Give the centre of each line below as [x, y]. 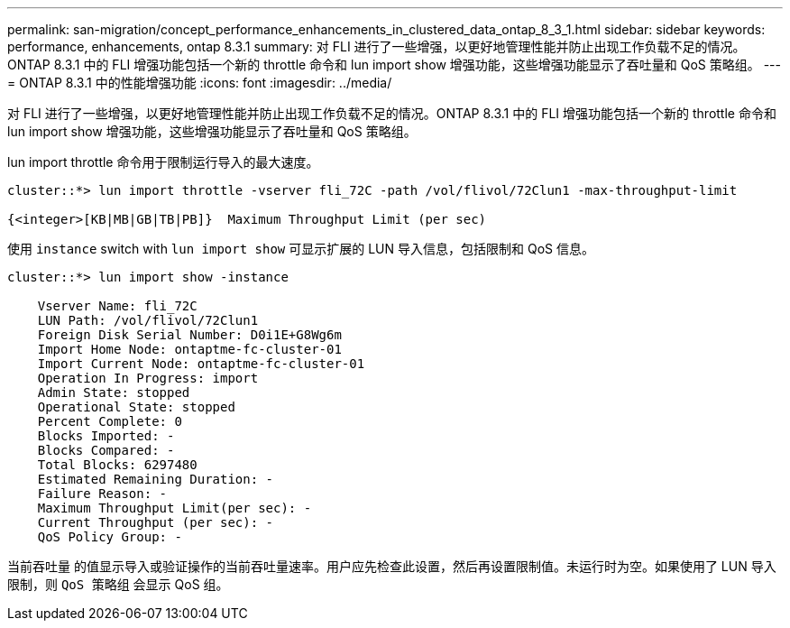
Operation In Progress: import [148, 378]
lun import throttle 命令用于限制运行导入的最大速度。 [163, 162]
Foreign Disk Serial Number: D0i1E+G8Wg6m [189, 335]
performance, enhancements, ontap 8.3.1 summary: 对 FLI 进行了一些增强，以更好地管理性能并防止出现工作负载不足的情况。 [377, 46]
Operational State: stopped [136, 407]
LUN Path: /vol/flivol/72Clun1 [148, 320]
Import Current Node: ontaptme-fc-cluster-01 [201, 364]
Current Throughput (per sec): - [156, 522]
